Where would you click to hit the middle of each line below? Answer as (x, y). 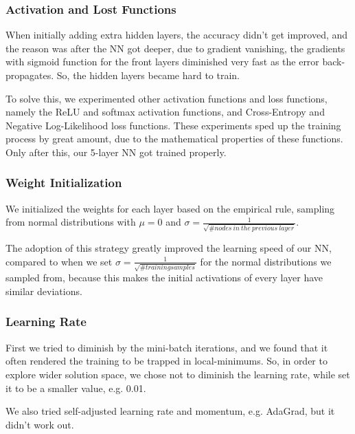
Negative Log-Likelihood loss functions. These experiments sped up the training (173, 125)
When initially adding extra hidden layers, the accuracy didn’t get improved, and (177, 35)
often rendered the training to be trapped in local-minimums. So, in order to (167, 361)
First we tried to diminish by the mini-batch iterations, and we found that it (167, 347)
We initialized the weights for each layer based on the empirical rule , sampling (170, 208)
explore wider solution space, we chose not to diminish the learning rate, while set (178, 374)
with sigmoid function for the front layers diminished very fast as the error (162, 62)
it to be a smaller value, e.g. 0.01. (76, 388)
